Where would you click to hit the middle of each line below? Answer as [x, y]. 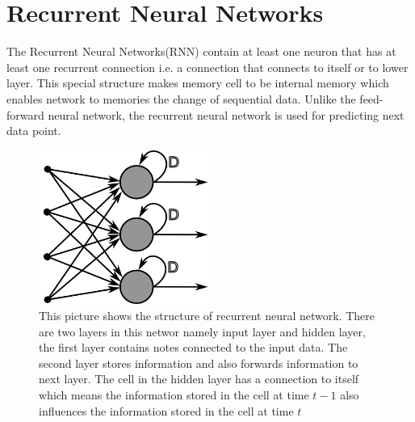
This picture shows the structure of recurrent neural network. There [207, 316]
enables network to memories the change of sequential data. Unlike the [181, 98]
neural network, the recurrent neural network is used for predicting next [226, 114]
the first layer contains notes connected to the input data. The [193, 347]
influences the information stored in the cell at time [166, 410]
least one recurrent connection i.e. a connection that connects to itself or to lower [207, 67]
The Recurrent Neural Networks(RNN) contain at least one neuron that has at [201, 51]
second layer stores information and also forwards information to [199, 363]
